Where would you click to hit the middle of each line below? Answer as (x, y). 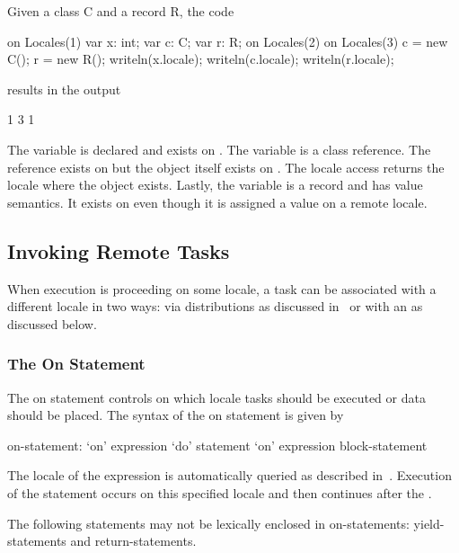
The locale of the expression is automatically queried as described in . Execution (229, 475)
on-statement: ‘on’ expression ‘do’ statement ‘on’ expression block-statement (217, 445)
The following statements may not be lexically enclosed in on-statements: (208, 523)
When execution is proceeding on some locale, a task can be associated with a (222, 288)
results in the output (64, 89)
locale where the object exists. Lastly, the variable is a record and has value (215, 185)
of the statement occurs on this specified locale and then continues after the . (220, 492)
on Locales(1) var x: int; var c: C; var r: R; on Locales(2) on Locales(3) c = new (228, 41)
